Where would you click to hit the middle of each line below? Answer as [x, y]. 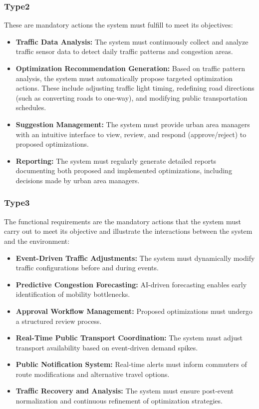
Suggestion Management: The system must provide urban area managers [133, 124]
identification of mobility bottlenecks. [73, 294]
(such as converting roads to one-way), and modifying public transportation [131, 97]
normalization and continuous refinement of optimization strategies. [119, 401]
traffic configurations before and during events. [87, 268]
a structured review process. [59, 321]
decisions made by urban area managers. [78, 180]
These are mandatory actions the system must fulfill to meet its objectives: [119, 25]
